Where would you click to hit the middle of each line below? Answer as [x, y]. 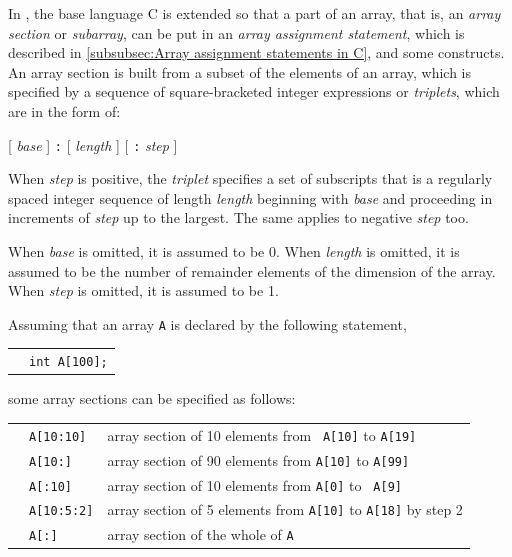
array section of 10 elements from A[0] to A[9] [254, 484]
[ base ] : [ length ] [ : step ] [93, 144]
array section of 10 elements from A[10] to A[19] [262, 434]
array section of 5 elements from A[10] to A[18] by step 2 [285, 509]
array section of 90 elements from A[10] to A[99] [258, 459]
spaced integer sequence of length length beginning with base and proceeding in [250, 197]
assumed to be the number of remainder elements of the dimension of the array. [252, 270]
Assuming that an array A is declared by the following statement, [207, 323]
